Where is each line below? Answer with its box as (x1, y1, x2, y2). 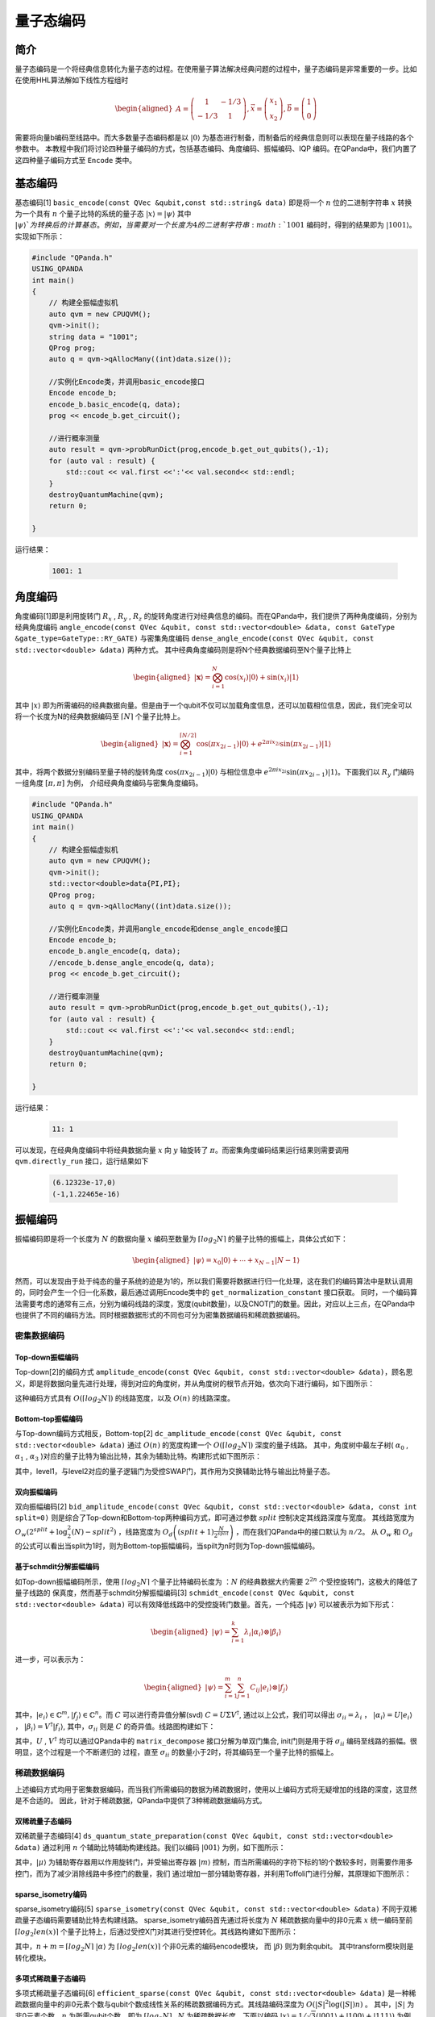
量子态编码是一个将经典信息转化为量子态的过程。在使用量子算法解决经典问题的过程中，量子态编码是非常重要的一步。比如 (14, 65, 417, 74)
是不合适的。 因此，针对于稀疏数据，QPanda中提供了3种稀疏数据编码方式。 (14, 1796, 267, 1806)
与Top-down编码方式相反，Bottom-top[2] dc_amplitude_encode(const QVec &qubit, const (14, 1429, 342, 1439)
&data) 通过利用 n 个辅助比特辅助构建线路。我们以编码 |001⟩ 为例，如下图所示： (14, 1842, 286, 1852)
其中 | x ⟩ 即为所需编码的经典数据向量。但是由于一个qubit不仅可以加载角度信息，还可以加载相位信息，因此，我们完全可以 (14, 700, 412, 710)
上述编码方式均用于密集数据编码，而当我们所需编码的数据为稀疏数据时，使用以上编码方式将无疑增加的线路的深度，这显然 (14, 1784, 417, 1794)
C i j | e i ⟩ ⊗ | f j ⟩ (250, 1682, 288, 1693)
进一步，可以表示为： (14, 1655, 86, 1664)
